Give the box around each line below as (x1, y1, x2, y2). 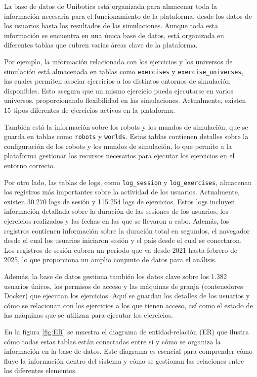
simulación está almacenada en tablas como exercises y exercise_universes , (4, 66, 244, 76)
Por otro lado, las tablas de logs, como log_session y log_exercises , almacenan (4, 177, 252, 187)
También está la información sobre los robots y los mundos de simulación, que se (4, 121, 248, 132)
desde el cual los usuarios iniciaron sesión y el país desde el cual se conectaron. (4, 235, 242, 245)
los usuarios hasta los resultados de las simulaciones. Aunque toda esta (4, 20, 218, 31)
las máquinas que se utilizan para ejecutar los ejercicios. (4, 310, 173, 320)
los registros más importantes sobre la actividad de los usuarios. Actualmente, (4, 187, 240, 197)
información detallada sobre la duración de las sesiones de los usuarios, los (4, 206, 228, 216)
